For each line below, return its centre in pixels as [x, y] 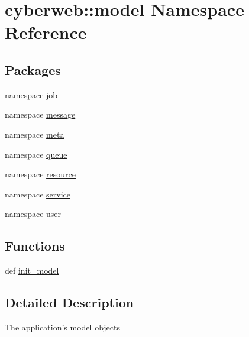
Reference [46, 32]
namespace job [31, 94]
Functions [35, 246]
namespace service [38, 194]
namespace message [40, 114]
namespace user [33, 214]
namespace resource [40, 174]
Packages [33, 69]
